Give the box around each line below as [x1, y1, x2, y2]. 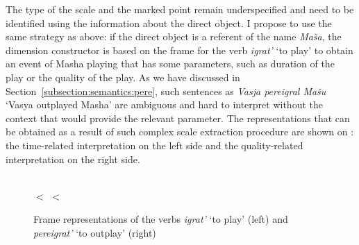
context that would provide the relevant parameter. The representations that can [6, 110, 350, 125]
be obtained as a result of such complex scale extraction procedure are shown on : [6, 124, 354, 139]
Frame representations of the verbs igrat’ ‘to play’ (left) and [33, 212, 288, 226]
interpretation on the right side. [6, 151, 140, 166]
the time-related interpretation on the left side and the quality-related [6, 137, 303, 152]
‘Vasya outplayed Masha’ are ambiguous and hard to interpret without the [6, 97, 323, 112]
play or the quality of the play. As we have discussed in [6, 69, 240, 84]
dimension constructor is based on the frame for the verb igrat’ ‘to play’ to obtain [6, 42, 353, 57]
